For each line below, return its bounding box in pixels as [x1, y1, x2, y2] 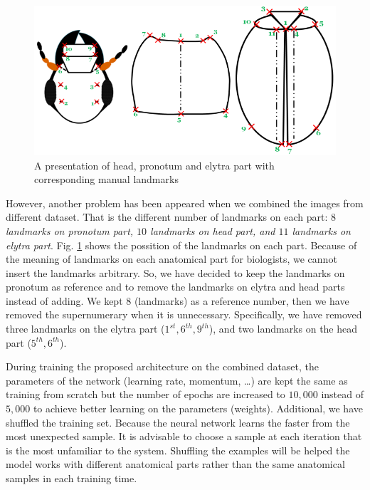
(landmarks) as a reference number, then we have [134, 293, 349, 308]
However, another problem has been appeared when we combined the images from [6, 195, 364, 210]
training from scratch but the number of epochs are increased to [6, 387, 285, 402]
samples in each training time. [6, 471, 137, 486]
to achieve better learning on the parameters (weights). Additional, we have [33, 401, 363, 416]
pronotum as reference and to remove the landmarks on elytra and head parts [6, 279, 345, 294]
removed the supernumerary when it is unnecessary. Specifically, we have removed [6, 307, 362, 322]
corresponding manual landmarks [34, 172, 179, 187]
